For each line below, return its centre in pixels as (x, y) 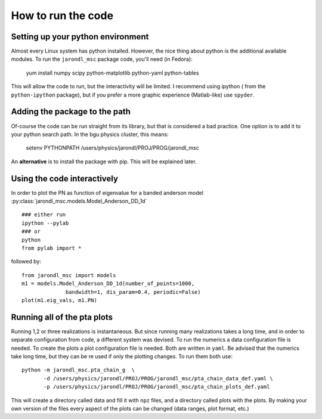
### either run (44, 215)
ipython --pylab (45, 223)
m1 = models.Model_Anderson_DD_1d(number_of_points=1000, (108, 284)
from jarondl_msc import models (69, 275)
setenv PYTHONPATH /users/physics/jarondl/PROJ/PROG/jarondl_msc (112, 148)
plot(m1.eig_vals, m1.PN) (60, 300)
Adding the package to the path (71, 112)
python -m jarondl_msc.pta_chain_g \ (78, 370)
